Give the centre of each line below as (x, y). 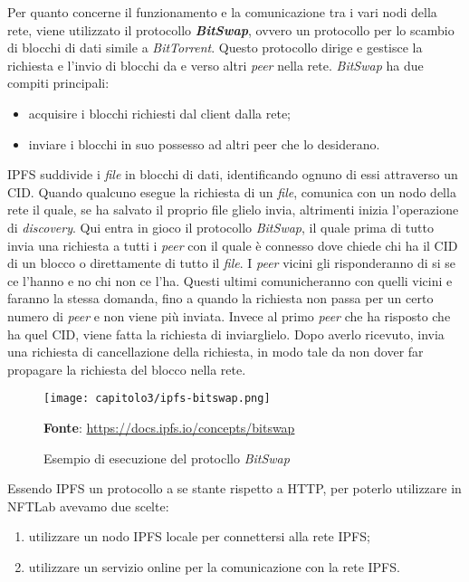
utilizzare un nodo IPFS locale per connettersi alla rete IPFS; (199, 536)
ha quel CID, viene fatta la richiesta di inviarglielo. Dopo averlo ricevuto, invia (226, 334)
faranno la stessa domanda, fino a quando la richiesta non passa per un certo (220, 298)
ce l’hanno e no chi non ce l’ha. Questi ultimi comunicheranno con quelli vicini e (230, 280)
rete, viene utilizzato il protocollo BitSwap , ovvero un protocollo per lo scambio (231, 29)
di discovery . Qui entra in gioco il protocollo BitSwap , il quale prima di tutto (220, 227)
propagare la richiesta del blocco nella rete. (127, 369)
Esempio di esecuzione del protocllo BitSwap (167, 458)
